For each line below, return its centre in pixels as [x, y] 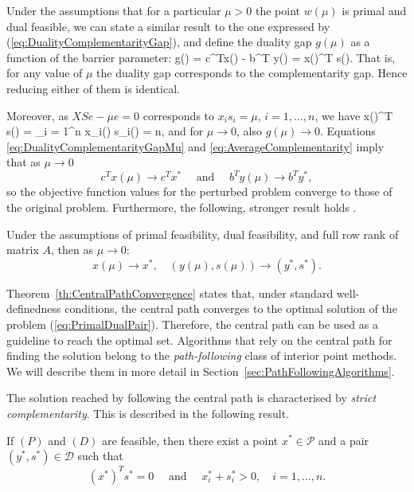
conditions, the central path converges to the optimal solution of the [231, 308]
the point [277, 10]
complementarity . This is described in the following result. [148, 413]
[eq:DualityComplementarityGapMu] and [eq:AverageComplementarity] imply [195, 146]
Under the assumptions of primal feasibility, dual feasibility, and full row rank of [203, 234]
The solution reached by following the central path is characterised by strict [191, 398]
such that [100, 456]
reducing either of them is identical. [93, 88]
